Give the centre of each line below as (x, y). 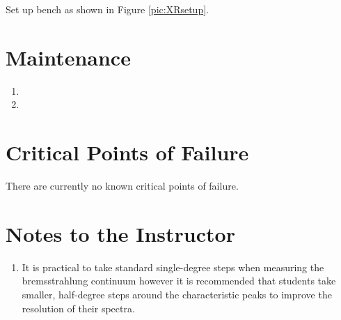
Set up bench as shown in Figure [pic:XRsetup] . (107, 9)
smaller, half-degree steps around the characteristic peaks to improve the (177, 294)
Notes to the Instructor (120, 233)
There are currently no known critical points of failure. (122, 186)
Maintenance (68, 57)
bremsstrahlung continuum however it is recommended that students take (179, 281)
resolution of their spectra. (78, 308)
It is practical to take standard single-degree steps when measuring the (173, 267)
